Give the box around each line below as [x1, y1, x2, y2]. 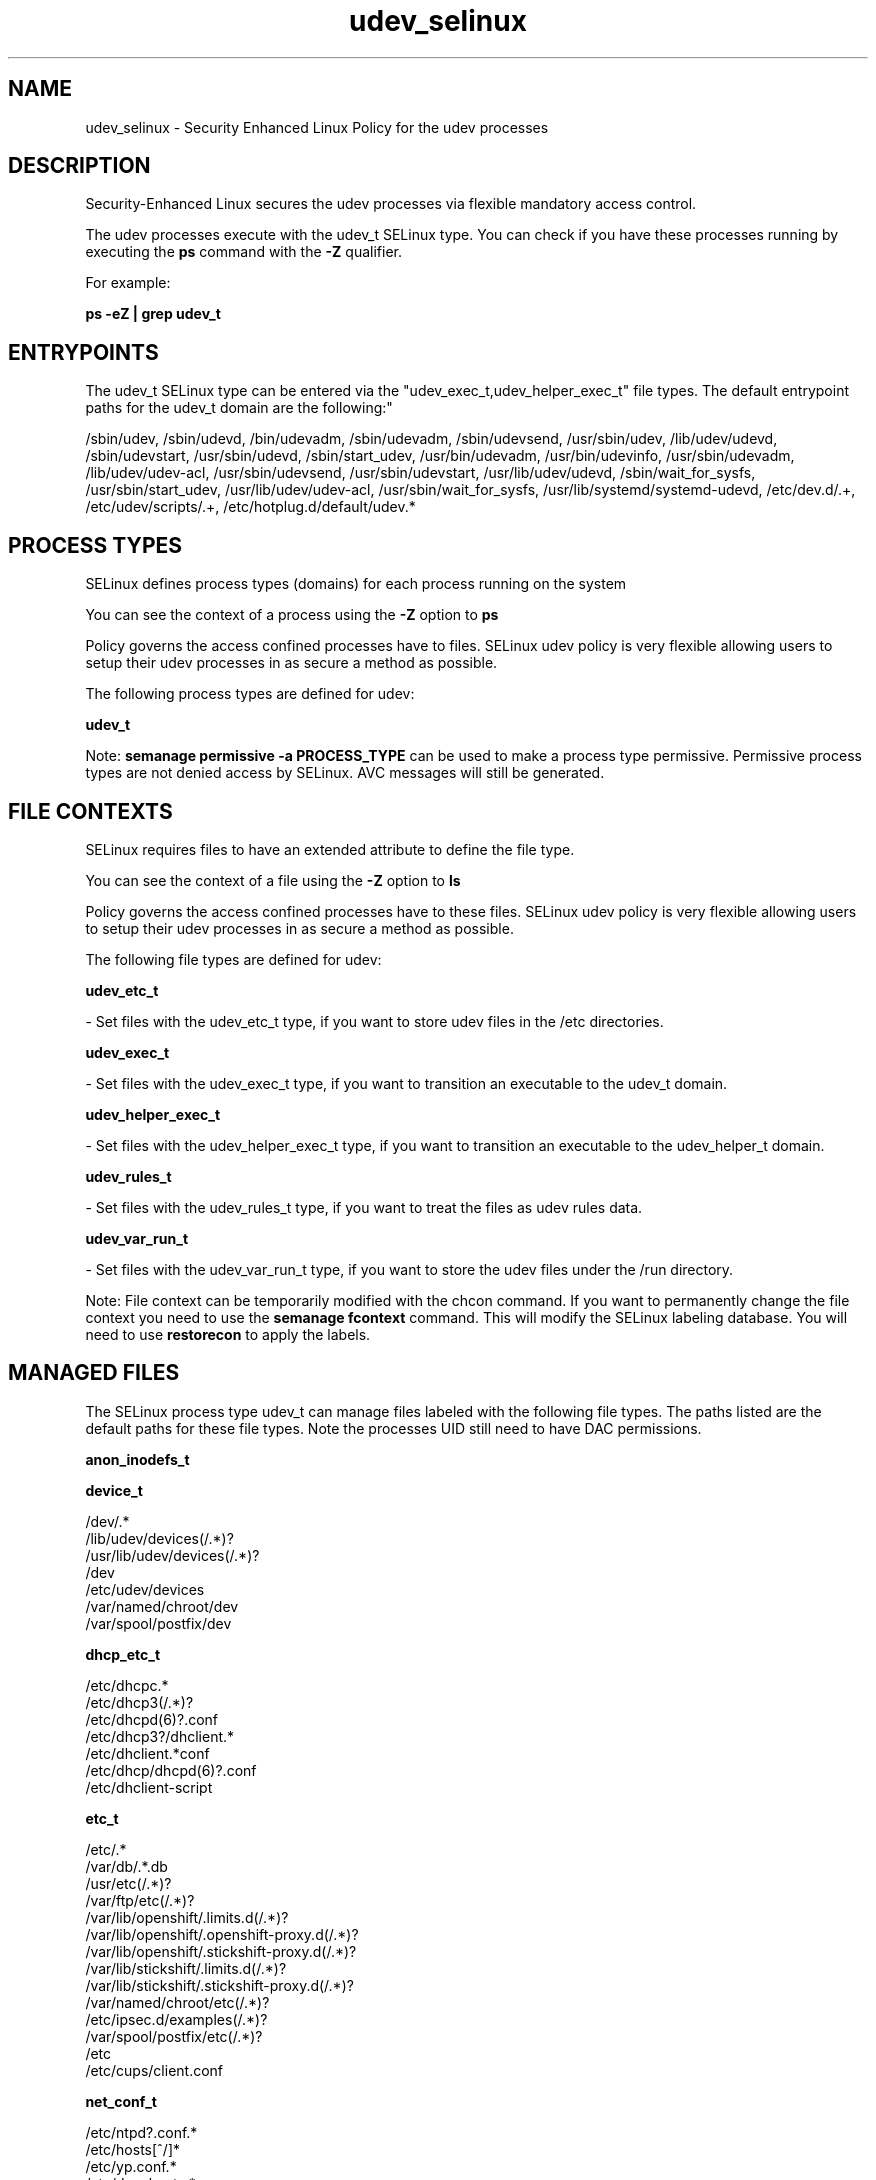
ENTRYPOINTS [8, 339, 159, 365]
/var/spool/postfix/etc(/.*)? [85, 2027, 263, 2045]
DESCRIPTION [8, 153, 151, 179]
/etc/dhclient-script [85, 1778, 213, 1796]
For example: [85, 274, 171, 292]
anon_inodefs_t [85, 1450, 190, 1468]
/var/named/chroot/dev [85, 1597, 239, 1615]
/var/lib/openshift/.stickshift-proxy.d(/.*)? [85, 1942, 357, 1960]
